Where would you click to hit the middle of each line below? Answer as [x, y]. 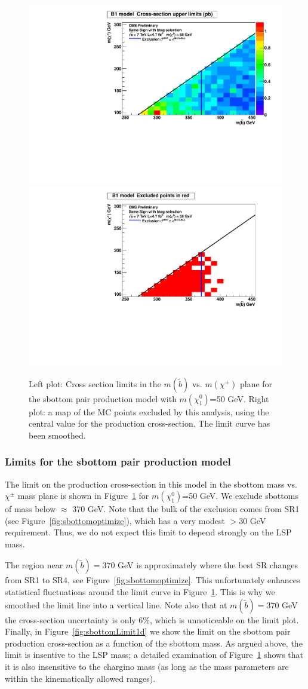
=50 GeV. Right [239, 398]
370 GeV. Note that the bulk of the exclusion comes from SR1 [186, 509]
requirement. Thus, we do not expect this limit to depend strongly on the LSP [148, 532]
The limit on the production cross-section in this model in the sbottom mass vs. [151, 484]
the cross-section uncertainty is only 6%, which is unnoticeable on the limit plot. [152, 619]
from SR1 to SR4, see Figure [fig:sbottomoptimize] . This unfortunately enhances [153, 580]
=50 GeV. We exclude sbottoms [240, 496]
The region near [34, 565]
